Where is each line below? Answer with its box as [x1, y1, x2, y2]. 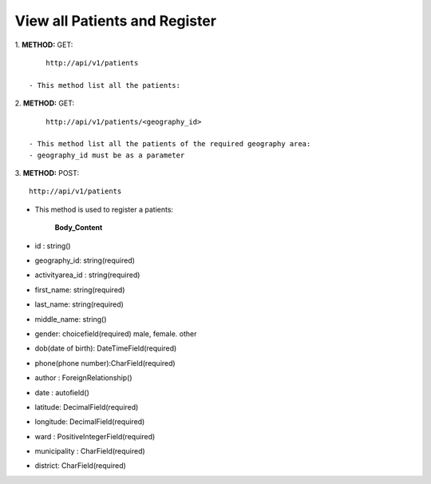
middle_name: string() [34, 314, 107, 323]
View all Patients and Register [14, 12, 217, 30]
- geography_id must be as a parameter [29, 150, 185, 160]
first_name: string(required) [34, 284, 125, 295]
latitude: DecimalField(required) [34, 402, 139, 411]
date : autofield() [34, 387, 89, 397]
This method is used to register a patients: [34, 204, 174, 214]
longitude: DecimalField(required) [34, 417, 145, 426]
